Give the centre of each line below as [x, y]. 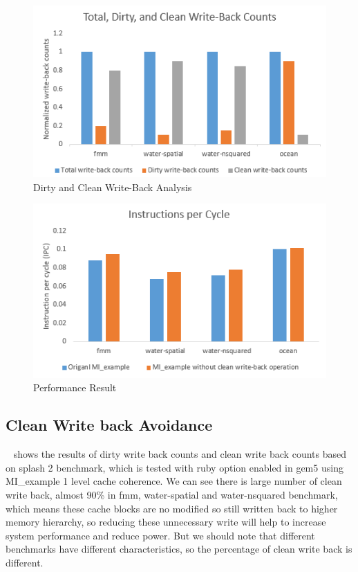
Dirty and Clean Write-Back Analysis [113, 187]
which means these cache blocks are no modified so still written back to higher [172, 508]
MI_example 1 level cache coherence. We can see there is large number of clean [174, 481]
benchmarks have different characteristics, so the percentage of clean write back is [179, 549]
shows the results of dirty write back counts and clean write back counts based [180, 454]
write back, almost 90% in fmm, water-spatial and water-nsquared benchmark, [172, 494]
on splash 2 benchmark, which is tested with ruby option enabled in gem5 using [175, 467]
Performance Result [75, 387]
